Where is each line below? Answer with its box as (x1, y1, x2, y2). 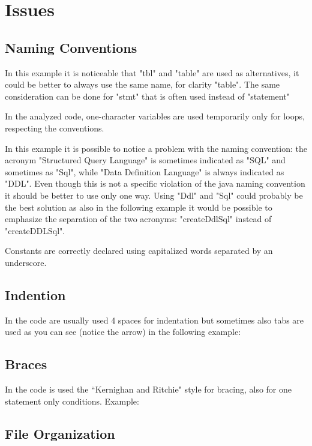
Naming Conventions (5, 38, 137, 56)
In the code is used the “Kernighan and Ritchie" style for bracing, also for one (5, 383, 292, 396)
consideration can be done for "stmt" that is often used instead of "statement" (5, 89, 290, 102)
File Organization (5, 424, 115, 442)
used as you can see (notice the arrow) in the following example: (5, 325, 241, 338)
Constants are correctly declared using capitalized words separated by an (5, 244, 273, 257)
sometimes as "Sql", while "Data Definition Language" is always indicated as (5, 165, 284, 178)
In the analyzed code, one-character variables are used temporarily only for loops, (5, 110, 305, 122)
